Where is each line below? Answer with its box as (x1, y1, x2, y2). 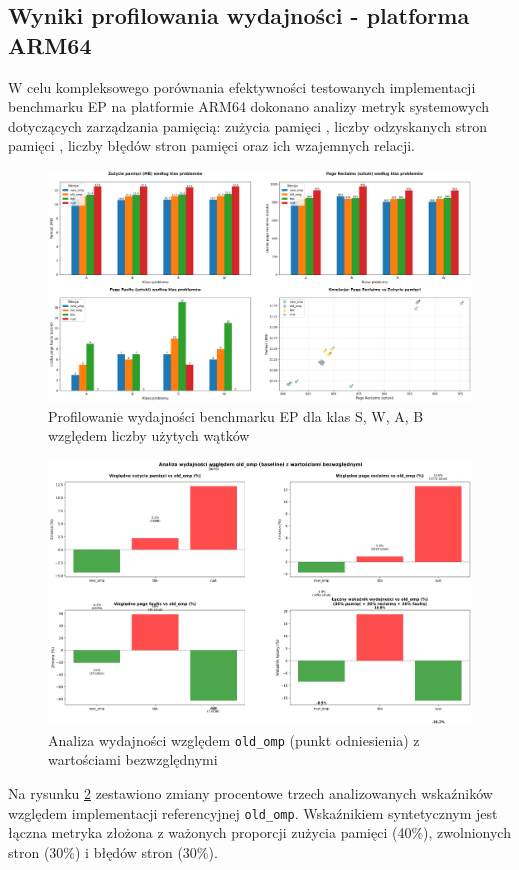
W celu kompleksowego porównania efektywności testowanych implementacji (8, 76, 476, 97)
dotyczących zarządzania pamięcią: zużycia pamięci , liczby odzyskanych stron (8, 115, 487, 136)
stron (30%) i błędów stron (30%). (8, 841, 218, 862)
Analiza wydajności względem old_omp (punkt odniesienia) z (48, 729, 420, 750)
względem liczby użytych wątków (48, 425, 250, 446)
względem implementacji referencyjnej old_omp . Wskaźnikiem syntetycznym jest (8, 802, 498, 823)
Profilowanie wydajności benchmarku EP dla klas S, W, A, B (48, 405, 424, 426)
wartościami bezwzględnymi (48, 749, 218, 770)
